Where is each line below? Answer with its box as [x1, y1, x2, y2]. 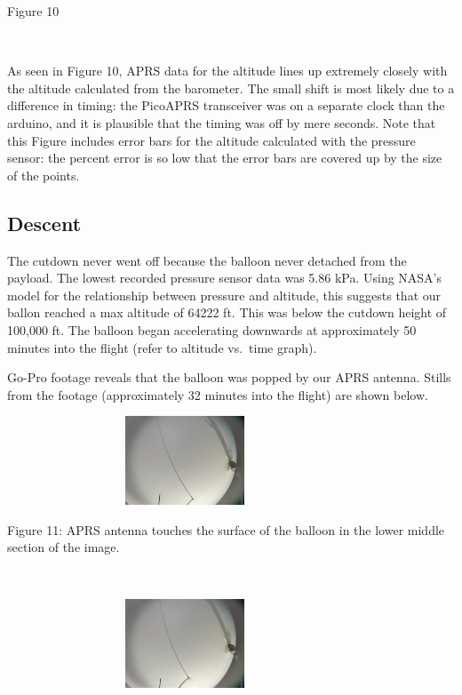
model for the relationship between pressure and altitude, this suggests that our [7, 285, 442, 304]
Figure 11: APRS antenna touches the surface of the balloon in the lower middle [7, 520, 445, 539]
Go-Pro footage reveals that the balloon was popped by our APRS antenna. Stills [7, 368, 451, 387]
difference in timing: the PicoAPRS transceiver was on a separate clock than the [7, 96, 445, 115]
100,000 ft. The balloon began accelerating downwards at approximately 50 [7, 320, 417, 339]
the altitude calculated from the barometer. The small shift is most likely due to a [7, 78, 455, 97]
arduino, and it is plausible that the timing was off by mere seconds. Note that [7, 113, 436, 132]
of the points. [7, 165, 80, 184]
